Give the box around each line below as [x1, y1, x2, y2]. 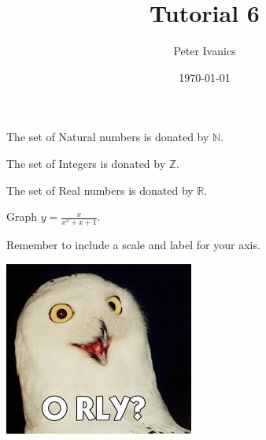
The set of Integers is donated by [6, 155, 166, 171]
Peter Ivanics [173, 43, 236, 59]
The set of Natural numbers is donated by [6, 129, 209, 145]
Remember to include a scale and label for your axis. [6, 237, 260, 253]
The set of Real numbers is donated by [6, 181, 194, 198]
